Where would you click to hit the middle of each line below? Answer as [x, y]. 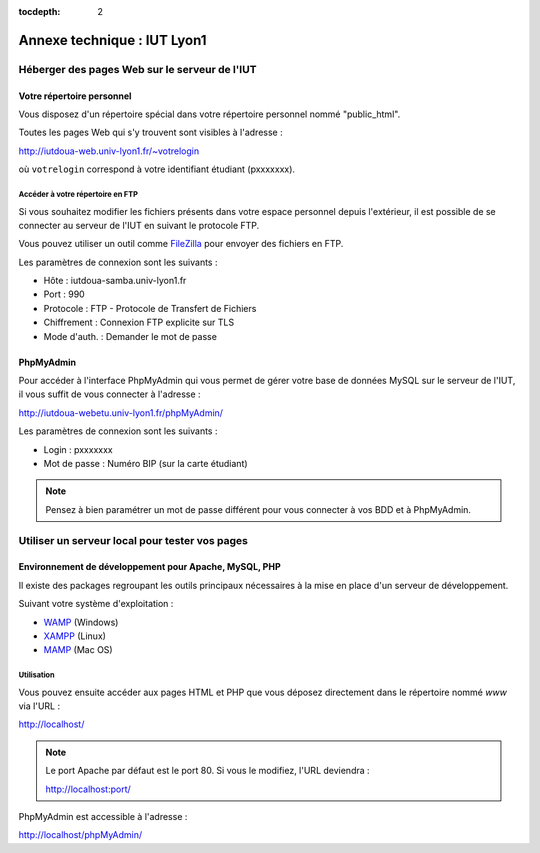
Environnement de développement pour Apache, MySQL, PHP [149, 567]
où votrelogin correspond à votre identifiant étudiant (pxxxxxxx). [156, 169]
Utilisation [36, 675]
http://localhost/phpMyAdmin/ [80, 835]
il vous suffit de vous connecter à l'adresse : [109, 394]
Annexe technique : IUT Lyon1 [112, 40]
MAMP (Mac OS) [78, 650]
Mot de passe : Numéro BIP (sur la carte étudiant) [146, 463]
